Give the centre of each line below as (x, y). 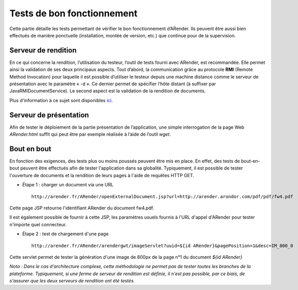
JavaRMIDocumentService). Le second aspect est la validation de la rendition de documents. (108, 91)
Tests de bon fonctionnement (73, 13)
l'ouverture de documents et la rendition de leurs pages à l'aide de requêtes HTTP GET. (102, 175)
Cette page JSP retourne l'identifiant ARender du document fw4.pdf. (82, 208)
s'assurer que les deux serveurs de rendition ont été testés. (72, 281)
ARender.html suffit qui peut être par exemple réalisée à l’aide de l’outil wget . (90, 134)
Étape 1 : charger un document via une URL (68, 185)
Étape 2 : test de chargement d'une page (66, 234)
